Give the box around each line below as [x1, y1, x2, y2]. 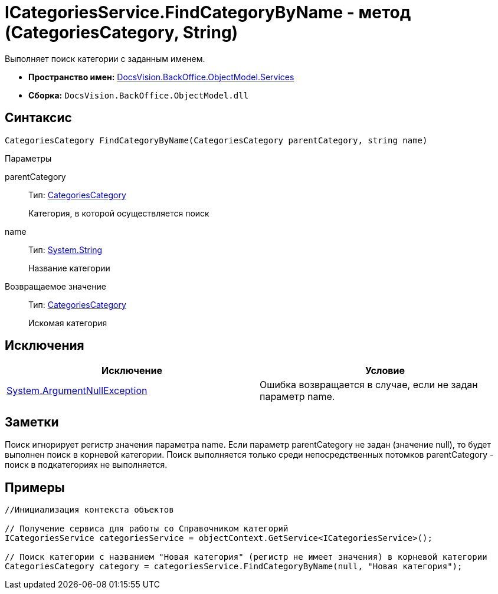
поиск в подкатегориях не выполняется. [5, 460, 168, 470]
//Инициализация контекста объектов [5, 505, 174, 515]
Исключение [101, 365, 162, 377]
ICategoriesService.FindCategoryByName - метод [5, 2, 411, 22]
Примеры [5, 480, 65, 495]
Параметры [5, 153, 52, 163]
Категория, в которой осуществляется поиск [28, 208, 209, 218]
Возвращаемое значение [5, 281, 106, 291]
